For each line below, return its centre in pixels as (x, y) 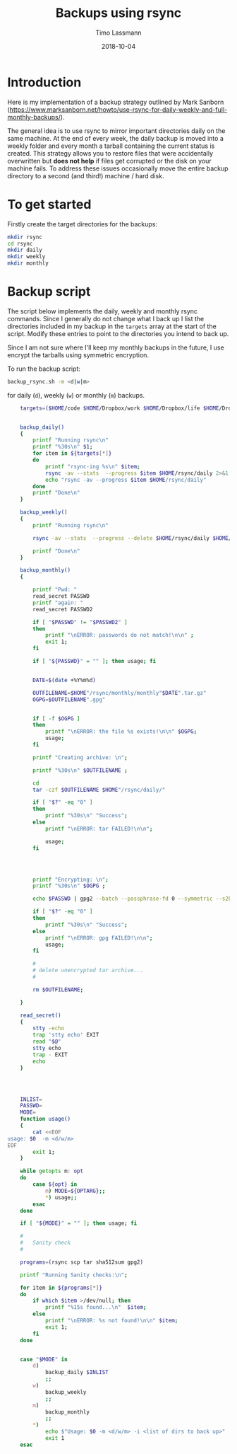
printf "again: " (58, 603)
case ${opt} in (55, 1184)
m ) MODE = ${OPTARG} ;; (75, 1191)
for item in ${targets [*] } (72, 454)
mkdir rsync (25, 237)
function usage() (45, 1119)
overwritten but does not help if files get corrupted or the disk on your (109, 161)
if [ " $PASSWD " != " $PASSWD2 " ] (80, 622)
